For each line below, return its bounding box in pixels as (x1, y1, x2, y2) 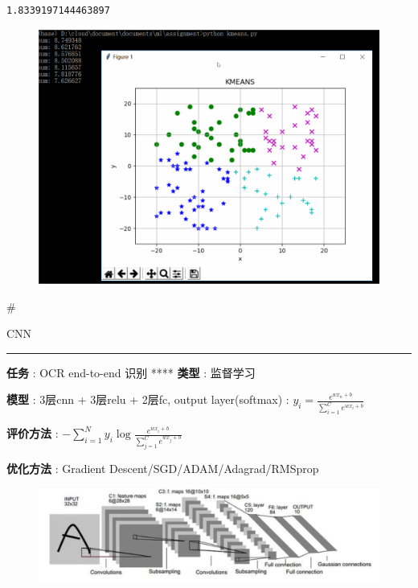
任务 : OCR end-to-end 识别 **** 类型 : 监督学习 (6, 364, 256, 380)
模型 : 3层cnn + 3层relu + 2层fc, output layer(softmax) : (6, 391, 289, 408)
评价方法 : (6, 425, 59, 442)
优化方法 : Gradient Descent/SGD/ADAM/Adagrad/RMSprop (6, 460, 319, 477)
